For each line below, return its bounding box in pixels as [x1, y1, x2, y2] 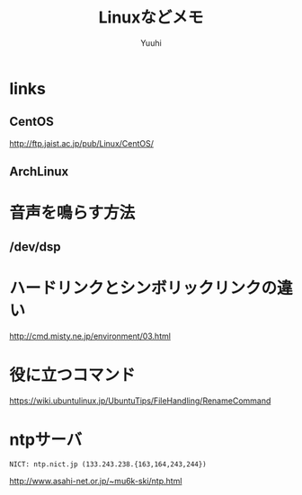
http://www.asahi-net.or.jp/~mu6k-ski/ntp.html [9, 475, 182, 486]
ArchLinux [9, 164, 69, 180]
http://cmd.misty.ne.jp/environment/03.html [9, 331, 171, 341]
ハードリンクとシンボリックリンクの [9, 278, 278, 298]
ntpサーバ [9, 429, 83, 449]
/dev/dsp [9, 239, 61, 254]
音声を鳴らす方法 [9, 203, 136, 224]
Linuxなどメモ [98, 7, 204, 28]
